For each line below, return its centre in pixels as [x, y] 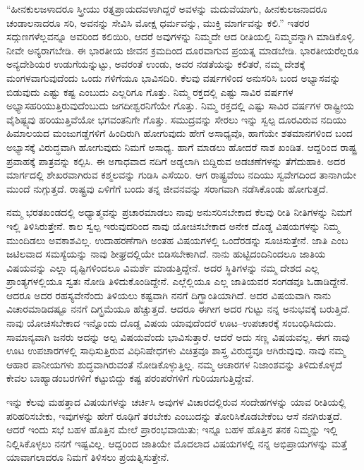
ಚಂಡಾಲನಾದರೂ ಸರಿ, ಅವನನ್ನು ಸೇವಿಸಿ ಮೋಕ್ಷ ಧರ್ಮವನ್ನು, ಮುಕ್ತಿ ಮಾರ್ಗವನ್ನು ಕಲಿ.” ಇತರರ [158, 22]
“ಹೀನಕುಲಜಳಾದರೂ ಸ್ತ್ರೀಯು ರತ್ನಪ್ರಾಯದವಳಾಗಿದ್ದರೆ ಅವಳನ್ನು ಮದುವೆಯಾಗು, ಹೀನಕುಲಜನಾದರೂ [167, 8]
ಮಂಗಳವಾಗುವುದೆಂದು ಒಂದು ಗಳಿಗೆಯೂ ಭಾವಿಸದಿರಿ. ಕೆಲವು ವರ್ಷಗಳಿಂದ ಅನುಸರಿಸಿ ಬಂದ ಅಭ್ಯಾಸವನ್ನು [174, 77]
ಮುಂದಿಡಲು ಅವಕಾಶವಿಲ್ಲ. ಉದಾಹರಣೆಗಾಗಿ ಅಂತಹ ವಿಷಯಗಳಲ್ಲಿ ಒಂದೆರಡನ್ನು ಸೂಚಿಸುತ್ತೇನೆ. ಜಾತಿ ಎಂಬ [177, 240]
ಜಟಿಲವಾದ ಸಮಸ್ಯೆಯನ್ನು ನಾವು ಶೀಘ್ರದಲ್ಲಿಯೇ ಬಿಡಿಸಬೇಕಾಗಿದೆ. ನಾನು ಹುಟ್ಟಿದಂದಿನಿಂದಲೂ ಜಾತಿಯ [166, 254]
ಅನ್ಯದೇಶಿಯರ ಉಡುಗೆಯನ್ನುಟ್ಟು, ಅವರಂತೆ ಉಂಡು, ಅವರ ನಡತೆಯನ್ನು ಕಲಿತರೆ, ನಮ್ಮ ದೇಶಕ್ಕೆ [156, 64]
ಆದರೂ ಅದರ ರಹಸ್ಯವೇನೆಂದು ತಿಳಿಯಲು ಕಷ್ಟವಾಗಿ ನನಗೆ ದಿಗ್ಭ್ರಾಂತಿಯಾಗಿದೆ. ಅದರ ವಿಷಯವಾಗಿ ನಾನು [169, 295]
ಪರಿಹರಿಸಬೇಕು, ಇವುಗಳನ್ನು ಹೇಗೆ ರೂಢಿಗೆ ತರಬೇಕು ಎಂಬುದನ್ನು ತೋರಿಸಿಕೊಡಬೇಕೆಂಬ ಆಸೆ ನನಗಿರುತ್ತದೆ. [175, 415]
